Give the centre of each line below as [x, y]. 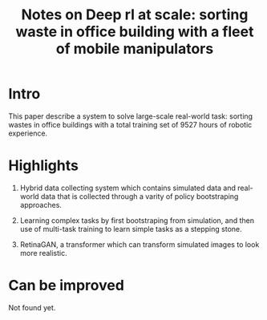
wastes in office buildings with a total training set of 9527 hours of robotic [130, 124]
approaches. [41, 205]
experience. [28, 133]
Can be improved [66, 286]
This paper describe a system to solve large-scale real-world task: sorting [131, 116]
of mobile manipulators [135, 49]
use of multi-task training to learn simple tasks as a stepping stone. [131, 229]
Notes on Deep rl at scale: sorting [135, 15]
